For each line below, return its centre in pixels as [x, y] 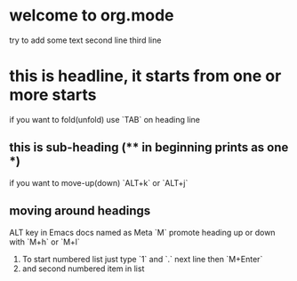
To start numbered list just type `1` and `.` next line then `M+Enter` [142, 259]
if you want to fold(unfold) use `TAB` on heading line [104, 119]
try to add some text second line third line [85, 40]
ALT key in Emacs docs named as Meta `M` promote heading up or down [142, 232]
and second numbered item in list [83, 269]
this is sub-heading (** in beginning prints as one [149, 148]
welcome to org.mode [92, 16]
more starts [53, 95]
